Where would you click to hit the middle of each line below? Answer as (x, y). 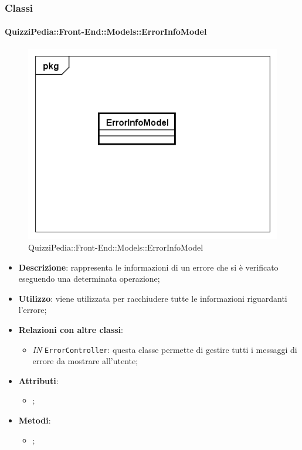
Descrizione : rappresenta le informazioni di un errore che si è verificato (148, 267)
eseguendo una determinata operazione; (89, 279)
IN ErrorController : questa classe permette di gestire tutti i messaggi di (165, 349)
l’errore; (33, 310)
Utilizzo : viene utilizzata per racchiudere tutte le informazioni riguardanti (153, 298)
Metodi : (35, 420)
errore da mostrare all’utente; (85, 361)
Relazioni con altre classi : (71, 330)
